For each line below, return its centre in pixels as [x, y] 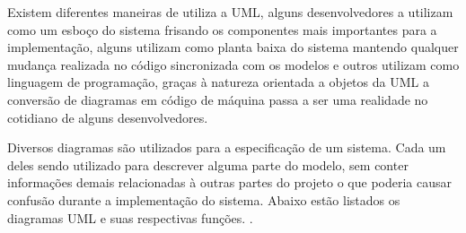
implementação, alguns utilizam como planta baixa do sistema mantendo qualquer [233, 47]
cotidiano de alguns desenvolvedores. [108, 117]
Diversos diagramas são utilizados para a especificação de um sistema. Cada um [227, 147]
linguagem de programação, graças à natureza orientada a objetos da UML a [218, 82]
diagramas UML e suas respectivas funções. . [130, 217]
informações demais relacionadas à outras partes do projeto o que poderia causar [230, 182]
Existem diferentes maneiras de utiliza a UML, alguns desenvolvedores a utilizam [230, 12]
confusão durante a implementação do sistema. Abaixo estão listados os [204, 199]
